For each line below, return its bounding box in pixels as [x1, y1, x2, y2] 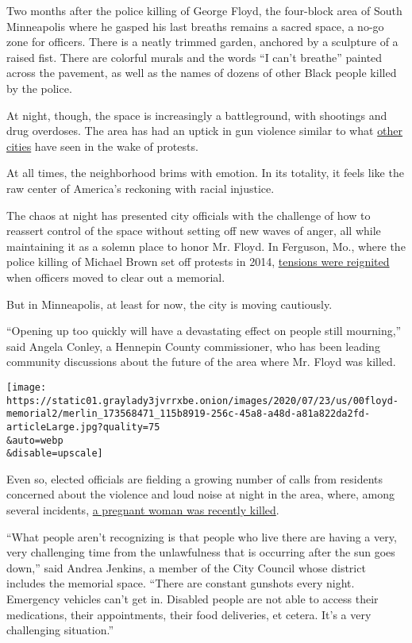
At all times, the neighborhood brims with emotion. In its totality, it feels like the [6, 164, 404, 181]
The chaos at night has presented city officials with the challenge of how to [6, 206, 371, 223]
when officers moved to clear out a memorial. [6, 268, 225, 285]
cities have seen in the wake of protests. [6, 137, 198, 154]
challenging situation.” [6, 622, 114, 638]
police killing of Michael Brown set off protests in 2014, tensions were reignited [6, 253, 390, 270]
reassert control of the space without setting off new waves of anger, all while [6, 222, 381, 239]
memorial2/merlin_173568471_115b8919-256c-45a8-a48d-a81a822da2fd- [6, 408, 371, 420]
